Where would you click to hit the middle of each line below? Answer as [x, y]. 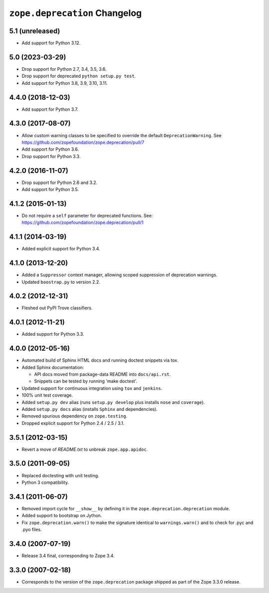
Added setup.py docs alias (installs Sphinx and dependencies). [90, 409]
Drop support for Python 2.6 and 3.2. [60, 183]
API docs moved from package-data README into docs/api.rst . [103, 375]
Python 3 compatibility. [45, 482]
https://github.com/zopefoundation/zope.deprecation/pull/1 [83, 222]
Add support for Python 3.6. [50, 149]
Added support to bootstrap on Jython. [62, 516]
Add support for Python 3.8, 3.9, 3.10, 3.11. [65, 83]
